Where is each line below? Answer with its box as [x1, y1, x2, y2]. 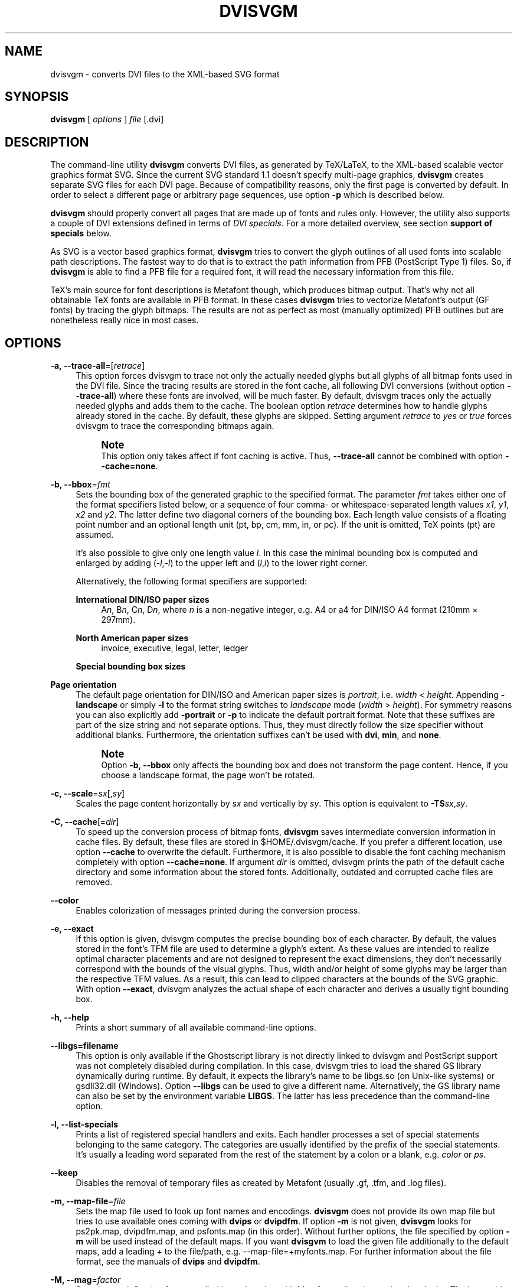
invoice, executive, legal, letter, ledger [101, 643, 248, 654]
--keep [50, 1168, 78, 1178]
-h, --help [50, 1012, 89, 1023]
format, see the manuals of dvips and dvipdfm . [76, 1256, 260, 1267]
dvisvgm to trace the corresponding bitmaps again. [76, 421, 274, 431]
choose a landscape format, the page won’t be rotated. [101, 770, 315, 781]
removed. [76, 877, 113, 888]
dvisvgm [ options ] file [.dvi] [50, 114, 164, 125]
